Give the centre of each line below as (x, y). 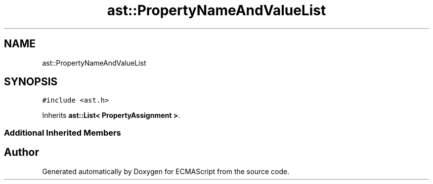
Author (22, 152)
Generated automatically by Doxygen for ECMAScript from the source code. (166, 171)
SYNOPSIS (31, 82)
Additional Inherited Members (63, 132)
